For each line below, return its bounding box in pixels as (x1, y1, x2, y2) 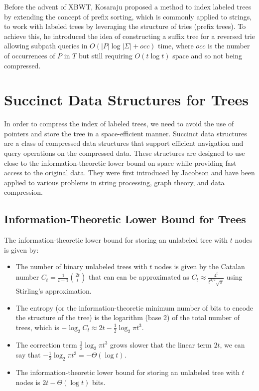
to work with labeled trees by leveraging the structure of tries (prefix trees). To (4, 21, 246, 31)
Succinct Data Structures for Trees (4, 89, 249, 110)
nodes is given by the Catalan (154, 261, 245, 272)
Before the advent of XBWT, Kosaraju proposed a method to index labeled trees (4, 1, 252, 11)
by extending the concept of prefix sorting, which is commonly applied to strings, (4, 11, 252, 21)
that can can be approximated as (88, 272, 189, 282)
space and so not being (172, 50, 242, 60)
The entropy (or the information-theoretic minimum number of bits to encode (15, 302, 254, 313)
